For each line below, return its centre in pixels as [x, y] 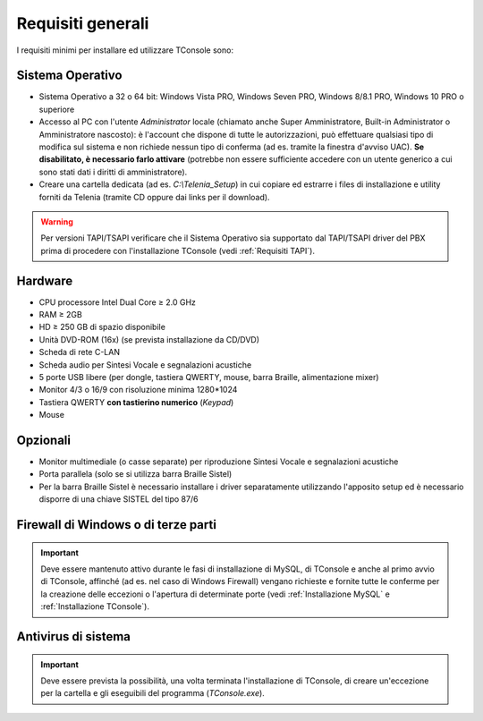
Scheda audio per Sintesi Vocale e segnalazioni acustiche [145, 365]
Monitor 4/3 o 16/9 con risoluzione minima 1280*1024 [138, 390]
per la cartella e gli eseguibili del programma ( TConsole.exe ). [153, 693]
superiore [57, 109]
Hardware [45, 280]
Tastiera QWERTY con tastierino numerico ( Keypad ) [136, 402]
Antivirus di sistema [74, 636]
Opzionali [44, 440]
